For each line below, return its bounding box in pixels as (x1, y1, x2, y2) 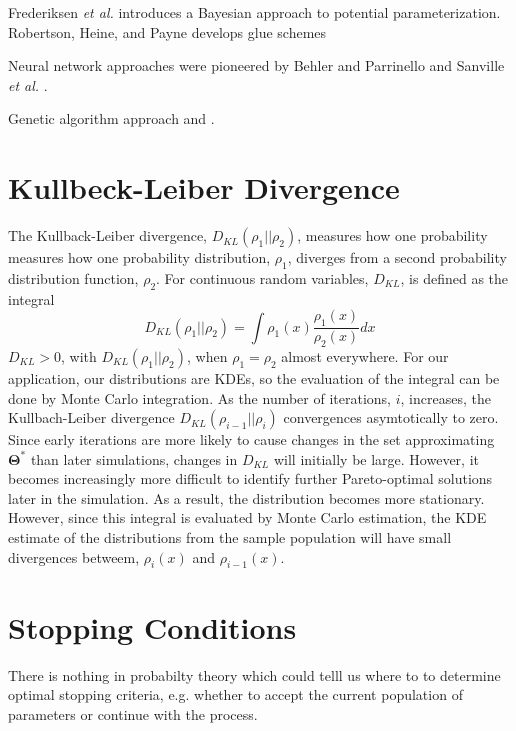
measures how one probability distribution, (8, 247, 271, 268)
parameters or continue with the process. (8, 703, 258, 724)
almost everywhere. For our (281, 345, 449, 366)
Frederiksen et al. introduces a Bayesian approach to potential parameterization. (8, 2, 501, 22)
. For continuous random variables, (156, 267, 369, 288)
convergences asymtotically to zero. (283, 407, 499, 428)
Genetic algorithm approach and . (8, 108, 215, 129)
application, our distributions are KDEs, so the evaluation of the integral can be (8, 367, 500, 388)
